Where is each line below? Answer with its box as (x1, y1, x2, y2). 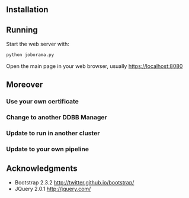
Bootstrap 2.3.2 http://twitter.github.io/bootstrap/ (14, 178, 134, 186)
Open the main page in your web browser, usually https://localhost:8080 (6, 63, 183, 70)
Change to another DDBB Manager (6, 113, 108, 122)
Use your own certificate (6, 98, 79, 106)
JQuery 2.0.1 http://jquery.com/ (14, 185, 91, 192)
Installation (6, 5, 49, 15)
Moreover (6, 80, 43, 90)
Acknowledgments (6, 163, 78, 173)
